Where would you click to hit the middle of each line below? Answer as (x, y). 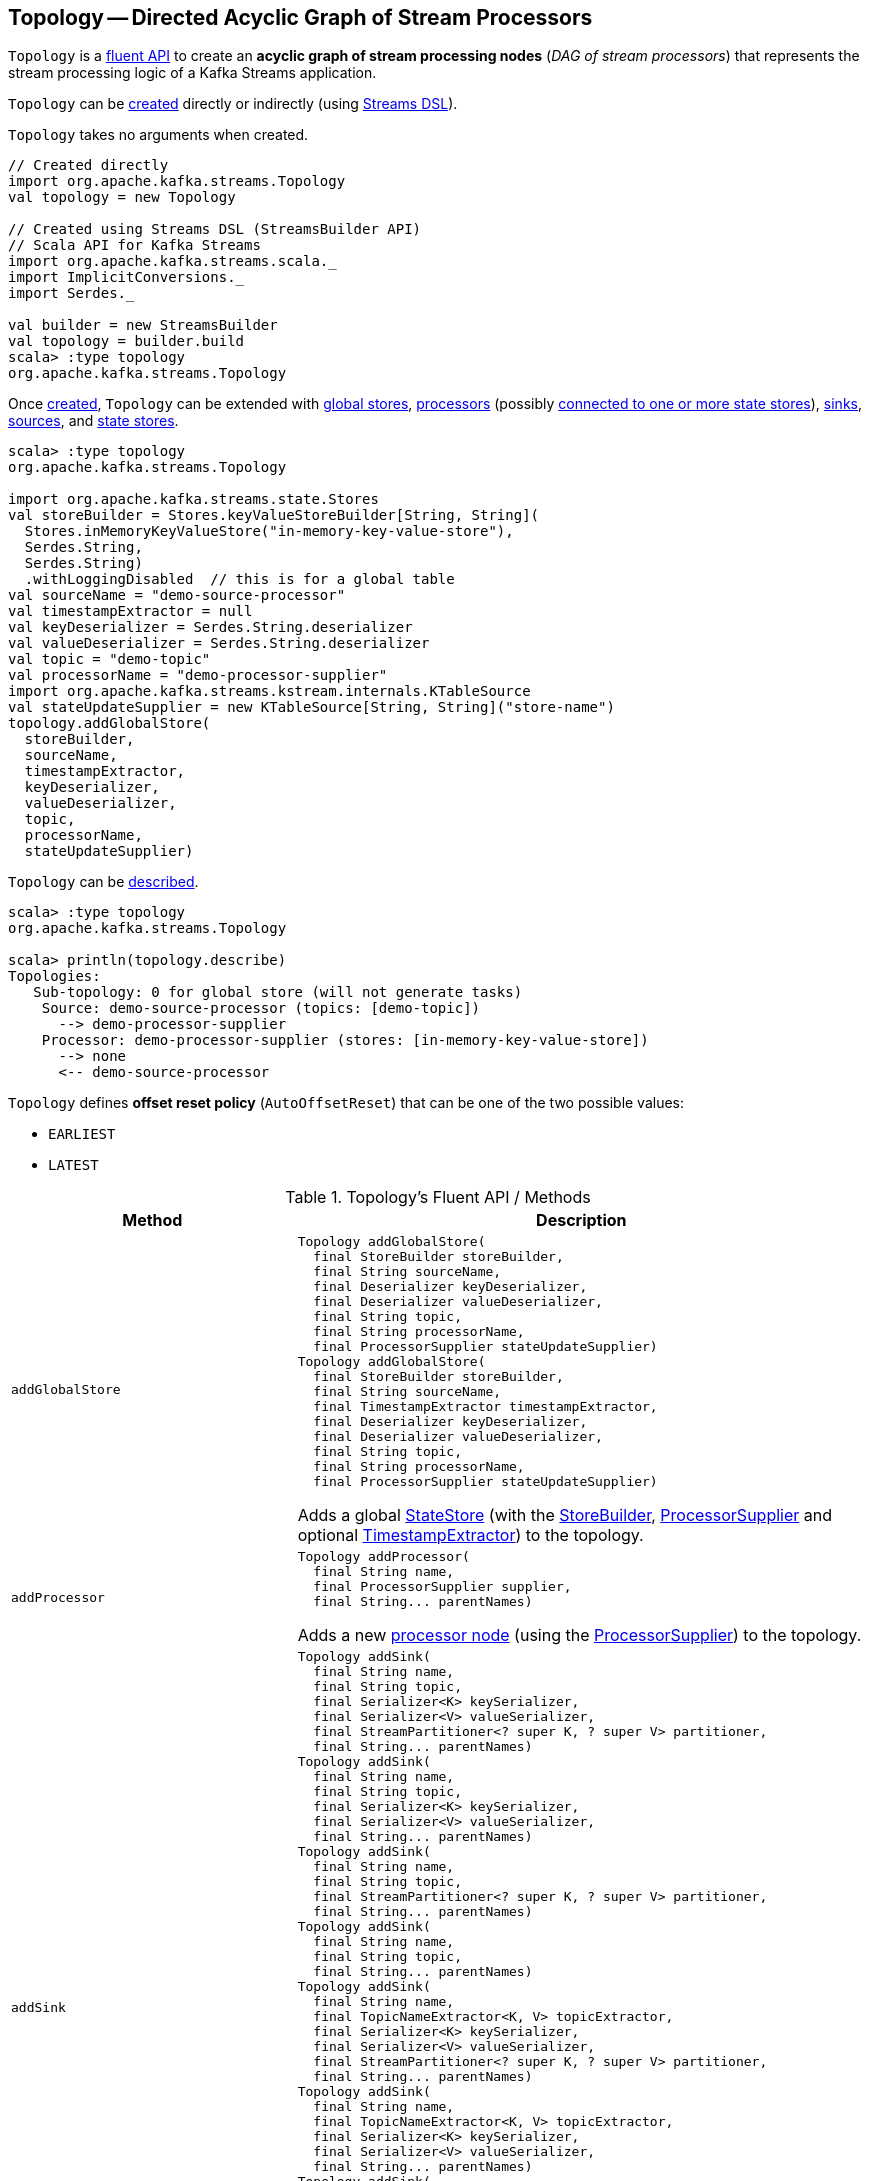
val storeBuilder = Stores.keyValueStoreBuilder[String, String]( (274, 515)
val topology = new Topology (122, 197)
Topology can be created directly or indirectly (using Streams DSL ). (233, 104)
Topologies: (54, 976)
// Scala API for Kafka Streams (134, 245)
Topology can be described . (103, 882)
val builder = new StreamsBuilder (143, 325)
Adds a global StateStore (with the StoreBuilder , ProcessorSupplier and (565, 1515)
